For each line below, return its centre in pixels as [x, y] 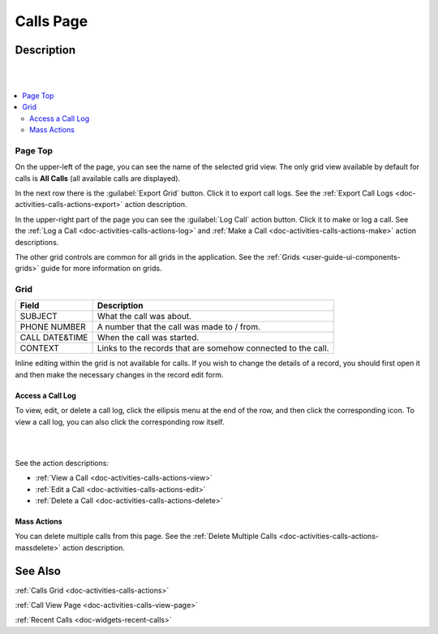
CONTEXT [40, 348]
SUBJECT [39, 317]
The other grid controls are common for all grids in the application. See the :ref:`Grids [157, 257]
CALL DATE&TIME [54, 338]
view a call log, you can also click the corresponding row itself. [120, 421]
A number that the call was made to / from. [179, 327]
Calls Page [52, 21]
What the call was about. [144, 317]
